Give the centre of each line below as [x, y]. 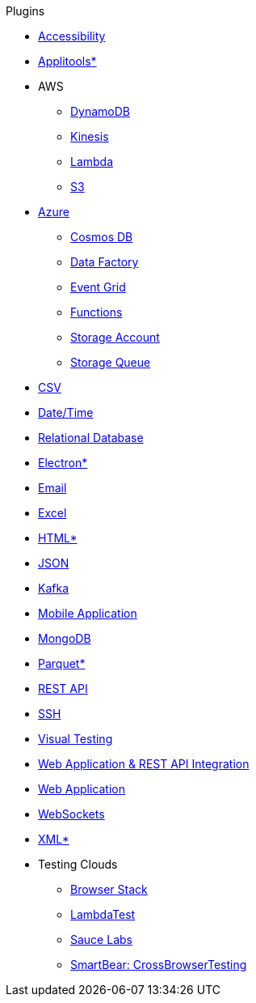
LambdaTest [103, 914]
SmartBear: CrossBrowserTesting [159, 965]
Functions [97, 312]
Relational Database [91, 438]
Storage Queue [111, 362]
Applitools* [67, 61]
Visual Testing [76, 739]
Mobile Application [88, 613]
